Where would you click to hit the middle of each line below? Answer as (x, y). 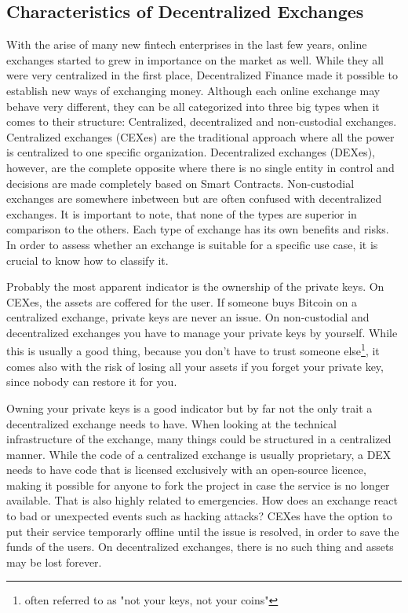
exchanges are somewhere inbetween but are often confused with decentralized (194, 198)
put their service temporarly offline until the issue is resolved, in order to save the (203, 531)
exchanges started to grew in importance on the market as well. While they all (195, 59)
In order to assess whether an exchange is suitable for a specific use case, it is (192, 244)
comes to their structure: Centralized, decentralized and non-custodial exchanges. (202, 121)
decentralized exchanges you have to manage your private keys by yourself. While (202, 332)
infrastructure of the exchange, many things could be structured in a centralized (199, 439)
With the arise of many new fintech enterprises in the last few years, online (187, 44)
